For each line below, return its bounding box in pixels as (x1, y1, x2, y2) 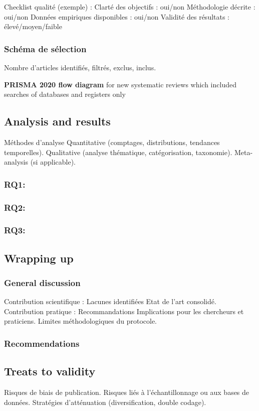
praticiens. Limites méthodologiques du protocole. (4, 316, 157, 326)
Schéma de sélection (4, 42, 87, 55)
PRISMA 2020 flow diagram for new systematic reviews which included (4, 79, 236, 89)
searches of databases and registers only (4, 89, 126, 99)
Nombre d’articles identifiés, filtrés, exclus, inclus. (4, 62, 156, 72)
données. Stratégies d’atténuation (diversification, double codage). (4, 396, 206, 407)
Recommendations (4, 337, 80, 349)
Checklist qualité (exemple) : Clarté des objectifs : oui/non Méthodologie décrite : (4, 2, 255, 12)
